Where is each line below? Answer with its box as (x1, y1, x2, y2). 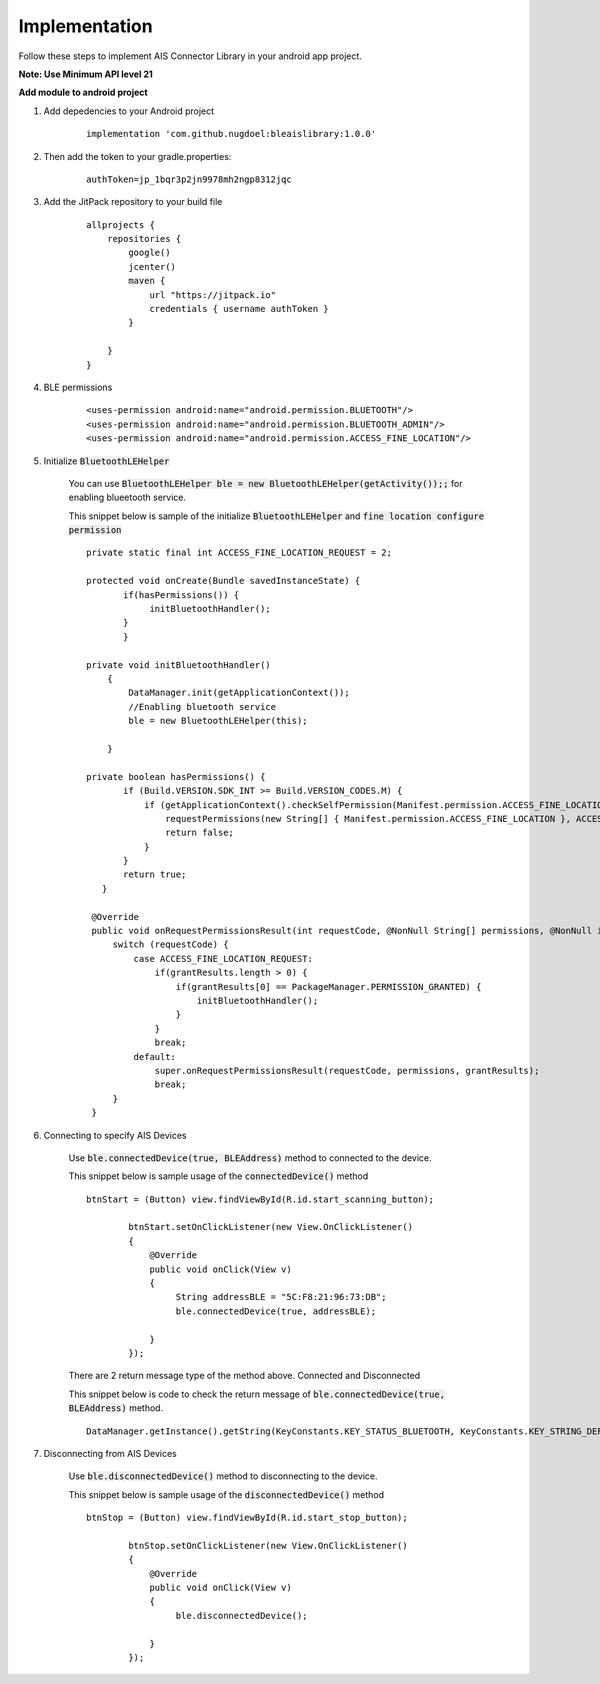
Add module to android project (18, 86, 149, 99)
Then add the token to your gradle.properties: (43, 150, 232, 162)
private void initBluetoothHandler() (86, 659, 272, 670)
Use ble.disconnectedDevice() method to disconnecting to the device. (68, 1470, 378, 1482)
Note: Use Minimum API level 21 (18, 68, 154, 80)
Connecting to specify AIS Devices (43, 1129, 187, 1141)
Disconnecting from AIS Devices (43, 1447, 177, 1459)
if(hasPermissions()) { (123, 589, 240, 600)
